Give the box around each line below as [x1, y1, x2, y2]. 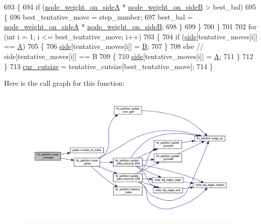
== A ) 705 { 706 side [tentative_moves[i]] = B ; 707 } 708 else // [4, 41, 204, 51]
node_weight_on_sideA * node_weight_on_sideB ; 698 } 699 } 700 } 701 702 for [4, 21, 257, 32]
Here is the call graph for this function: [4, 78, 125, 88]
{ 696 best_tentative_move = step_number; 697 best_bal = [4, 11, 193, 22]
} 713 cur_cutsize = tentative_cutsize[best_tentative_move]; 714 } [4, 61, 213, 71]
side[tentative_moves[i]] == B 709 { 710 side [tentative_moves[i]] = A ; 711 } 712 [4, 50, 253, 61]
